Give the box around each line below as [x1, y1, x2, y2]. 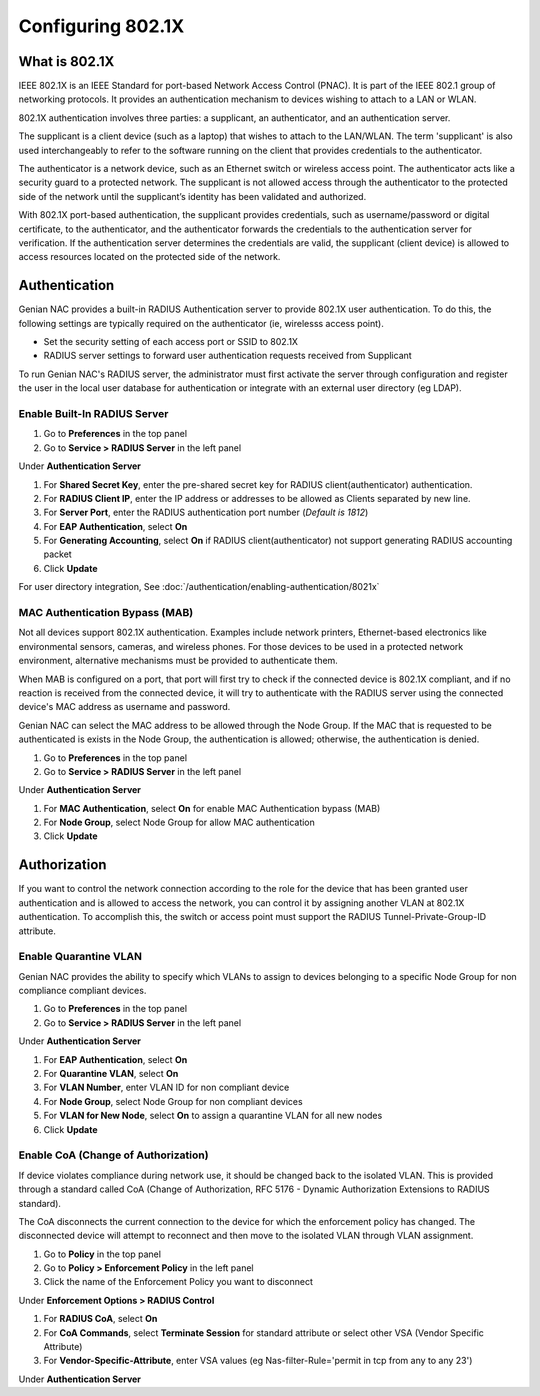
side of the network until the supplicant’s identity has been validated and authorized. [18, 190, 367, 202]
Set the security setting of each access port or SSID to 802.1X [43, 336, 299, 348]
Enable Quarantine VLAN [18, 950, 142, 964]
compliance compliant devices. [18, 985, 147, 997]
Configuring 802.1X [18, 15, 185, 37]
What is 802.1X [18, 53, 115, 70]
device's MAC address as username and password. [18, 701, 231, 713]
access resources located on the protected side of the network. [18, 251, 281, 263]
